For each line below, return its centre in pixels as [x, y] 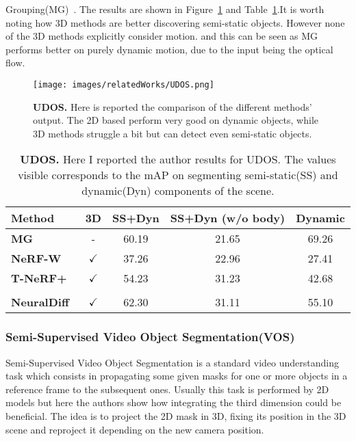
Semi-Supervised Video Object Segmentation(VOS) [150, 337]
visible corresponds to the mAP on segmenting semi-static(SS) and [178, 175]
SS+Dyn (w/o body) [228, 218]
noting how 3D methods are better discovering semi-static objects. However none [175, 22]
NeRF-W [36, 258]
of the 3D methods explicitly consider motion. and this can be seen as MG [162, 36]
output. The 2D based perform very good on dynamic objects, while [176, 120]
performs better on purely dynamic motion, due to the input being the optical [169, 49]
